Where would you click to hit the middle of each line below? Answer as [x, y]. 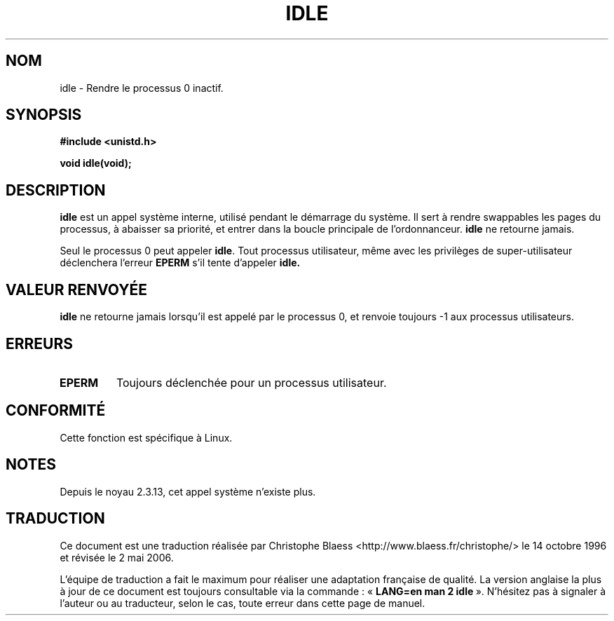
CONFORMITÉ [56, 411]
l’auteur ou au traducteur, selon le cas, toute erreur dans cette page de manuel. [243, 603]
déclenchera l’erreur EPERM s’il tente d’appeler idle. [180, 263]
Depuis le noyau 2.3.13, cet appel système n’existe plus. [188, 491]
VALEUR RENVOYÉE [76, 289]
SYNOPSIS [44, 115]
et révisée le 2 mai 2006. [117, 557]
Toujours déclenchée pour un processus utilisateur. [251, 382]
